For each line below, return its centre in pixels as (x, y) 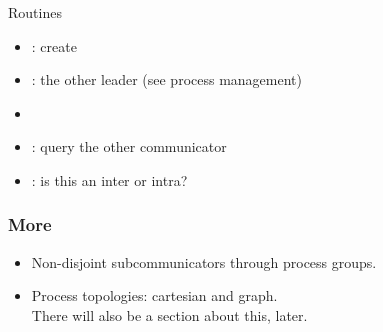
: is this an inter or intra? (109, 179)
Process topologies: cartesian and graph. (154, 295)
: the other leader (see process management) (166, 79)
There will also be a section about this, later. (169, 314)
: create (54, 45)
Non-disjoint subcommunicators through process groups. (204, 261)
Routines (35, 12)
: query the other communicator (129, 146)
